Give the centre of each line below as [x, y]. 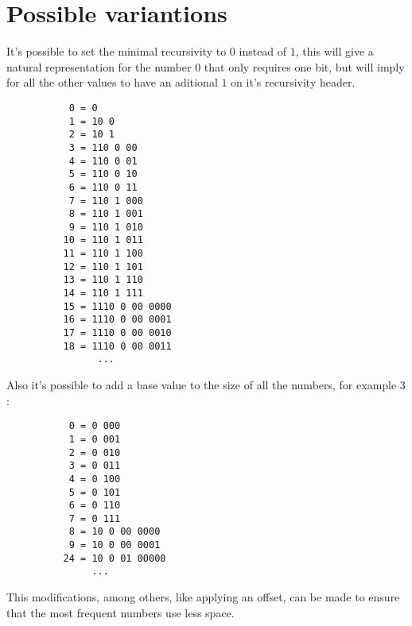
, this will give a [334, 51]
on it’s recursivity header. [293, 82]
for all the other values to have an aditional [112, 82]
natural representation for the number [99, 66]
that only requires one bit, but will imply [304, 66]
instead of [263, 51]
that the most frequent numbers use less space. [120, 612]
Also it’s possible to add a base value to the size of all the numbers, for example [202, 385]
